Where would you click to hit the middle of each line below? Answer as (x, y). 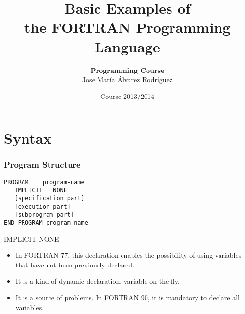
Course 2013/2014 (127, 96)
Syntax (28, 138)
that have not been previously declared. (75, 264)
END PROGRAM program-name (46, 223)
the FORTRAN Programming (127, 27)
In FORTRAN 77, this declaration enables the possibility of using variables (128, 255)
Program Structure (42, 164)
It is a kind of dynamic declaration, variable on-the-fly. (98, 281)
